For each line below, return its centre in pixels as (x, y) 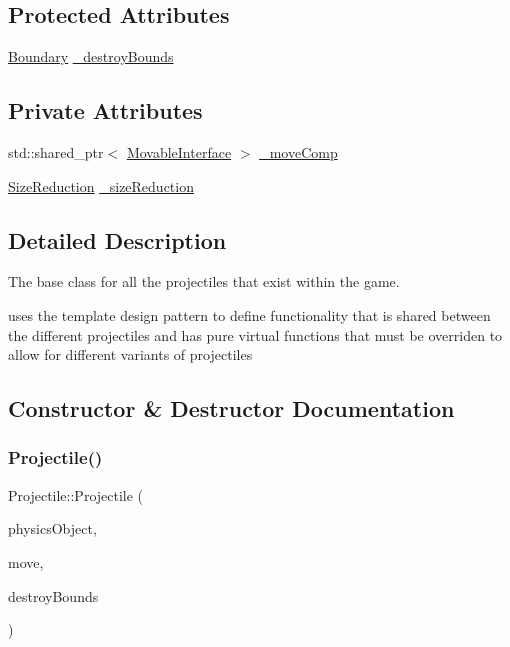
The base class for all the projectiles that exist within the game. (204, 281)
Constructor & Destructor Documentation (231, 408)
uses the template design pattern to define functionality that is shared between (249, 314)
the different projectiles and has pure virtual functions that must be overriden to (255, 334)
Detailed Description (117, 239)
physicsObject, (52, 528)
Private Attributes (105, 110)
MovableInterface (179, 152)
